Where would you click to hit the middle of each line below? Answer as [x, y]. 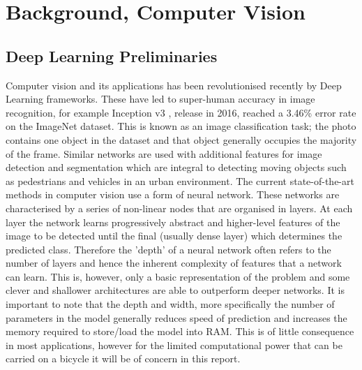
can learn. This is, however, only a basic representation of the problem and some [178, 276]
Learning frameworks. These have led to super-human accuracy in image [160, 99]
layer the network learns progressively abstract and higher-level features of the [173, 222]
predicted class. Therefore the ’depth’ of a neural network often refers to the [168, 249]
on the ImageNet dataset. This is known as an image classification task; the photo [181, 126]
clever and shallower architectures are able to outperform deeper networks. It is [175, 290]
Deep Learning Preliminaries [112, 55]
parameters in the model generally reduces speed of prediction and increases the [176, 317]
